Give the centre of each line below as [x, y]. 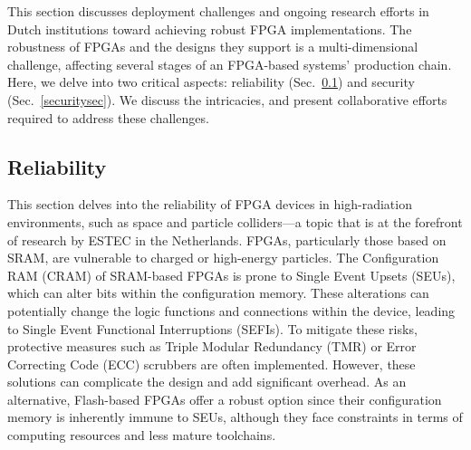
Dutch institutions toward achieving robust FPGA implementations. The [210, 29]
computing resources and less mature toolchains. [142, 435]
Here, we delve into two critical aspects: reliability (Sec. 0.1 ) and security [211, 82]
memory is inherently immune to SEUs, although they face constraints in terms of [235, 417]
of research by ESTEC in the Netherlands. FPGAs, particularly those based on [227, 239]
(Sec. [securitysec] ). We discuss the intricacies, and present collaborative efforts [227, 99]
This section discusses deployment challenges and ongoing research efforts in [218, 11]
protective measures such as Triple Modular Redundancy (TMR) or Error [212, 346]
